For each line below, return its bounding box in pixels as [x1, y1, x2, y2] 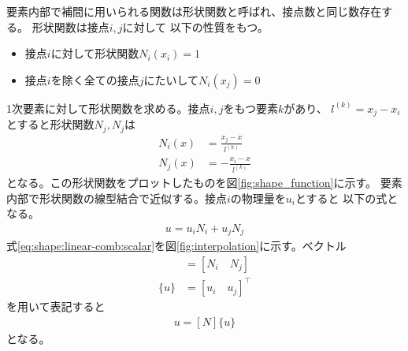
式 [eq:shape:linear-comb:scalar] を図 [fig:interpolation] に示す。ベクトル [6, 237, 347, 254]
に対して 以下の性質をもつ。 [122, 18, 269, 35]
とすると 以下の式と [295, 189, 399, 206]
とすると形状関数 [6, 116, 95, 133]
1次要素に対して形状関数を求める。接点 [6, 99, 210, 116]
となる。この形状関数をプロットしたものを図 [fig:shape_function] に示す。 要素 [6, 174, 402, 190]
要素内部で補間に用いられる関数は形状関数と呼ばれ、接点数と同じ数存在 [6, 3, 382, 19]
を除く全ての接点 [50, 71, 139, 88]
